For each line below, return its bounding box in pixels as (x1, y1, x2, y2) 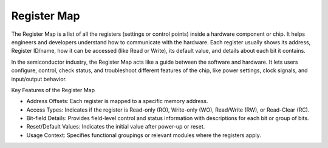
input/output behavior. (11, 75, 67, 82)
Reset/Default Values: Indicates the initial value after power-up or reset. (26, 123, 205, 130)
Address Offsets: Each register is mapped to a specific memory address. (26, 98, 208, 105)
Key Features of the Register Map (11, 86, 95, 93)
